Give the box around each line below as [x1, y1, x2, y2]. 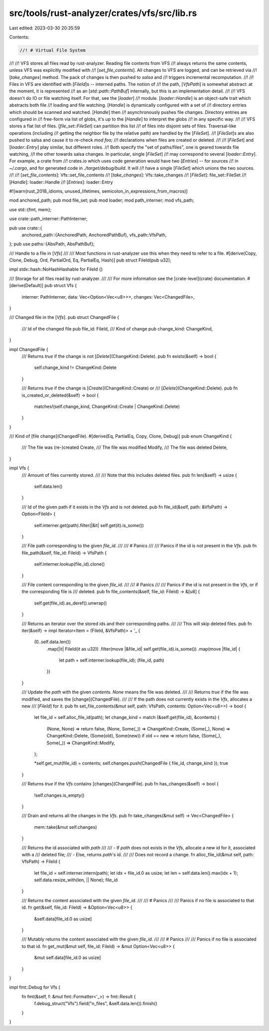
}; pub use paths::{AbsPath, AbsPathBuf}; [9, 241, 95, 247]
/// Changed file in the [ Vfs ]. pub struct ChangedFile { [9, 315, 120, 321]
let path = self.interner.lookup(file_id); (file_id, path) [59, 657, 164, 664]
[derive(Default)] [9, 283, 44, 289]
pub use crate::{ [9, 225, 42, 231]
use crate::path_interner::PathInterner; [9, 216, 88, 222]
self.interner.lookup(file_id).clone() [34, 561, 105, 567]
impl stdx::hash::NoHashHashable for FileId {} [9, 266, 103, 272]
